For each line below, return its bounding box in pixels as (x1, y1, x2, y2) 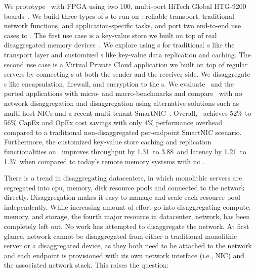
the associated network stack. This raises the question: (4, 260, 169, 270)
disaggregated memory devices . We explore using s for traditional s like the (4, 40, 235, 50)
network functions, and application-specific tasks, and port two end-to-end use (4, 20, 241, 31)
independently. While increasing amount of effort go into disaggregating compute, (4, 201, 251, 212)
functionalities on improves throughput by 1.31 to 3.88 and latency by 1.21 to (4, 146, 246, 156)
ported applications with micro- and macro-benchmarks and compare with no (4, 88, 242, 98)
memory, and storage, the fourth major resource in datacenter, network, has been (4, 211, 250, 222)
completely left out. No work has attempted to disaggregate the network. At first (4, 221, 249, 231)
